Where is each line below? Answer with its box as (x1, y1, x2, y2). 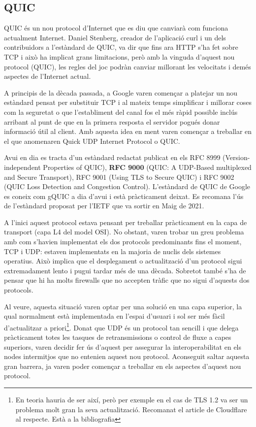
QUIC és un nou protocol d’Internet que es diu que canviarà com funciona (4, 23, 228, 33)
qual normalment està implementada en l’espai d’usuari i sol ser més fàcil (4, 311, 225, 321)
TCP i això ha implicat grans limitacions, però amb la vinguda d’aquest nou (4, 51, 235, 62)
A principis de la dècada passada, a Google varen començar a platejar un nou (4, 87, 238, 98)
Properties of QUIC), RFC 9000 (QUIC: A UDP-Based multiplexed (43, 162, 252, 172)
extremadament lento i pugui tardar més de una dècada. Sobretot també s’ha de (4, 265, 246, 275)
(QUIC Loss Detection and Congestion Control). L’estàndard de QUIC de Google (4, 181, 250, 192)
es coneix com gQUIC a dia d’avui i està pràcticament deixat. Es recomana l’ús (4, 191, 244, 201)
